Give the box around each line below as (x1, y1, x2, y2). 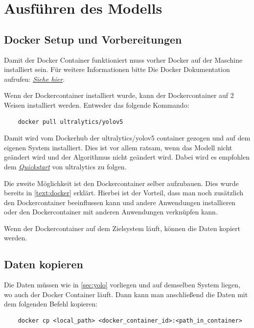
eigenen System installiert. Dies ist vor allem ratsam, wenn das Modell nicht (4, 142, 232, 152)
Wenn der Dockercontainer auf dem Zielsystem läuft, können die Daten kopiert (4, 223, 240, 233)
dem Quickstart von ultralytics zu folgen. (4, 161, 127, 171)
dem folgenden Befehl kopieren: (4, 299, 98, 309)
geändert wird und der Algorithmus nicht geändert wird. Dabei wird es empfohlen (4, 152, 250, 162)
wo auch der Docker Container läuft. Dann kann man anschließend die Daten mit (4, 289, 248, 299)
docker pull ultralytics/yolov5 (18, 118, 123, 125)
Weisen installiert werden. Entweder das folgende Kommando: (4, 99, 189, 110)
